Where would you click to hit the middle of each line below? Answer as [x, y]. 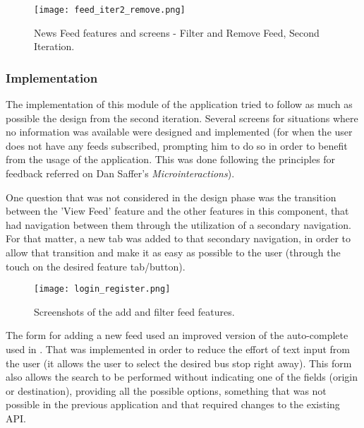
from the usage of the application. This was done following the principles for [171, 159]
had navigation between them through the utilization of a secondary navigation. [178, 224]
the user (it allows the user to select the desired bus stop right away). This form [179, 363]
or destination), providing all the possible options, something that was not [166, 390]
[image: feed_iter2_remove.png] [110, 10]
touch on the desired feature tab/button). [96, 266]
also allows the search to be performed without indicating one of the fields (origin [182, 377]
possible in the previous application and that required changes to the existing [173, 404]
